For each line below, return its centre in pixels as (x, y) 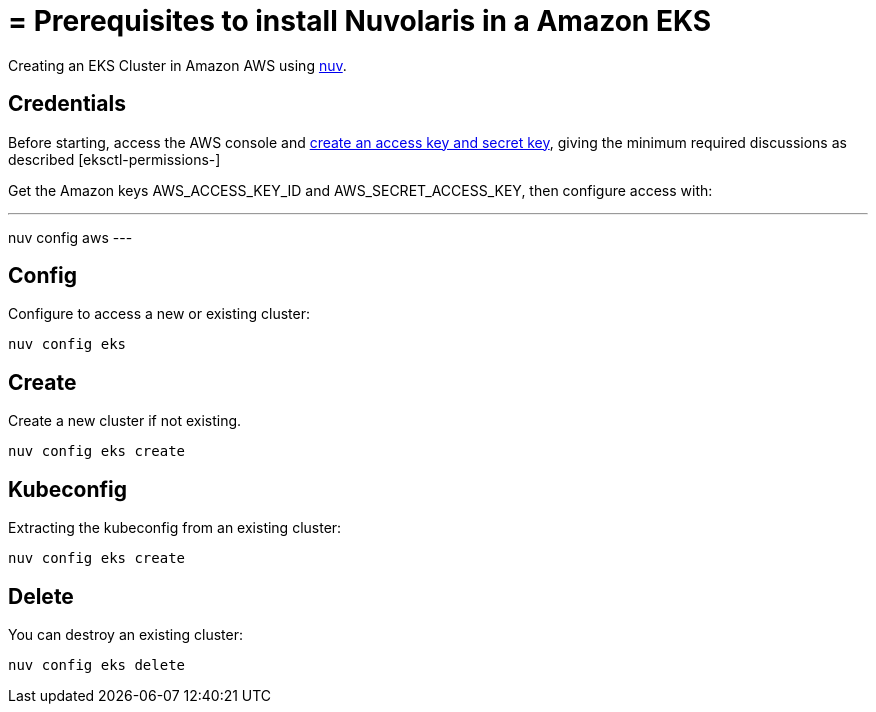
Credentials (67, 104)
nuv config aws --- (70, 237)
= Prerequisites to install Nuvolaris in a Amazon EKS (360, 21)
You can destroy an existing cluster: (125, 634)
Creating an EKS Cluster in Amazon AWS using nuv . (177, 65)
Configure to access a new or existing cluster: (159, 314)
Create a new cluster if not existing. (125, 421)
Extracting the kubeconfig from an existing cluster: (175, 528)
